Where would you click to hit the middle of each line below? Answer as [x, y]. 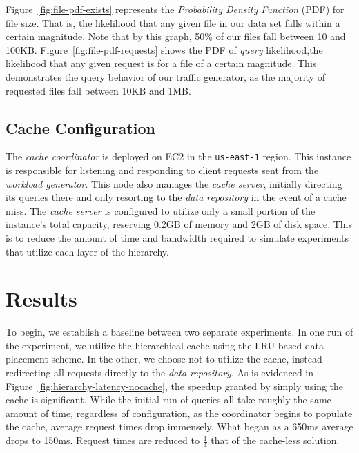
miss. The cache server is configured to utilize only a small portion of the [161, 210]
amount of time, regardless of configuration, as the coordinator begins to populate [179, 413]
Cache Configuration [80, 127]
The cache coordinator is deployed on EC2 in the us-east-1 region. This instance [178, 156]
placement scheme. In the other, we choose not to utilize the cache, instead [164, 359]
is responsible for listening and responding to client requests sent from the [162, 170]
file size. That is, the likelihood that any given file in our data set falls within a [173, 22]
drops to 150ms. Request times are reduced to [103, 440]
